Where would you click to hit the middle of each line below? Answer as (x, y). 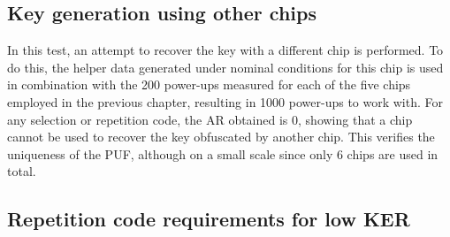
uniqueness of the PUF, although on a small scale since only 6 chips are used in (223, 153)
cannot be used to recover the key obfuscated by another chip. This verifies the (221, 137)
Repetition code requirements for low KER (209, 219)
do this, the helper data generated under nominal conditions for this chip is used (225, 67)
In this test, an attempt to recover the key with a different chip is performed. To (225, 50)
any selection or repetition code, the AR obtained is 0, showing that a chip (210, 119)
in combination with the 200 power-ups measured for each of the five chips (209, 84)
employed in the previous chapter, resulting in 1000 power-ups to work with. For (225, 101)
